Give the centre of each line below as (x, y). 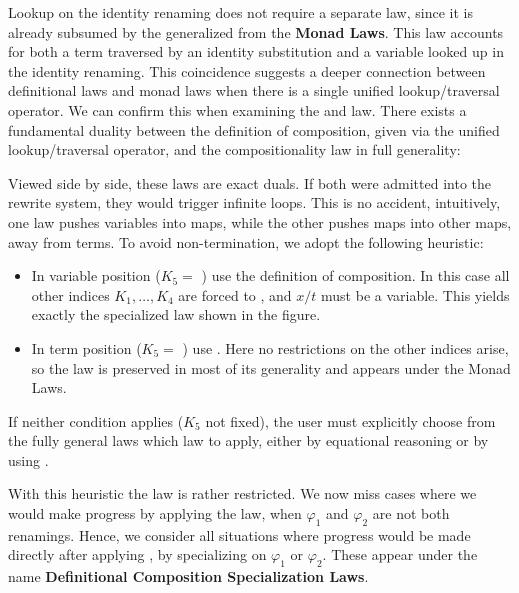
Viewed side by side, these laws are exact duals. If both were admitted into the (250, 182)
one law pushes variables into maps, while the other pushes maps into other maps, (260, 221)
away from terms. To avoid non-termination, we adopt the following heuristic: (246, 241)
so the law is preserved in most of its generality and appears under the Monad (271, 367)
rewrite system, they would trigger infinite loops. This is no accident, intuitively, (254, 202)
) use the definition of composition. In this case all (355, 275)
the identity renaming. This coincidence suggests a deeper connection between (247, 70)
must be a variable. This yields (415, 294)
